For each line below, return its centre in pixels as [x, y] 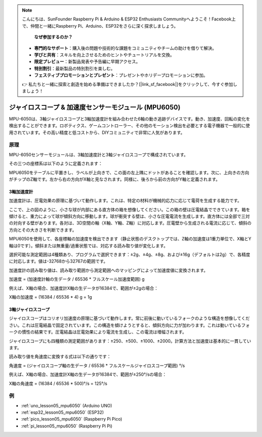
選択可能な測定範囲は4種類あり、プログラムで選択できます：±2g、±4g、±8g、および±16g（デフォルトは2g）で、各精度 [130, 254]
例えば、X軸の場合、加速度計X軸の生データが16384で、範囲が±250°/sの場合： [88, 374]
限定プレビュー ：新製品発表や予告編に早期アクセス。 [87, 62]
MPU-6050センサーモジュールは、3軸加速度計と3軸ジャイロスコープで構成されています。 [99, 154]
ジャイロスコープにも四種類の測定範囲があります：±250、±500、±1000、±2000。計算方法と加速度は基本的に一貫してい [130, 341]
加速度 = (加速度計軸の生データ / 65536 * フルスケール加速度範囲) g [77, 279]
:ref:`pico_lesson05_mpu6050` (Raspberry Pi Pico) [72, 419]
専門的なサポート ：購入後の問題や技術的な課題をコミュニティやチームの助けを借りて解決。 [125, 48]
